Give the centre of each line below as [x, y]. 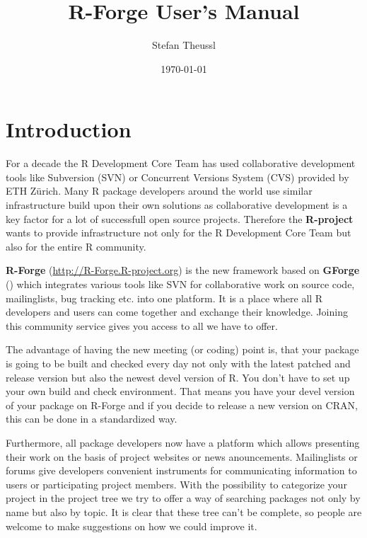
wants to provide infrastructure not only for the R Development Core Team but [179, 233]
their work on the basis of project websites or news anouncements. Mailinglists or [182, 456]
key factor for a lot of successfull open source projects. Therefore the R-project [180, 218]
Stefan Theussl [184, 45]
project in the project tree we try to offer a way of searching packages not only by [183, 498]
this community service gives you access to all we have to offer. [142, 325]
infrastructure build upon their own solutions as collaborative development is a [177, 205]
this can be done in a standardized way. [92, 419]
